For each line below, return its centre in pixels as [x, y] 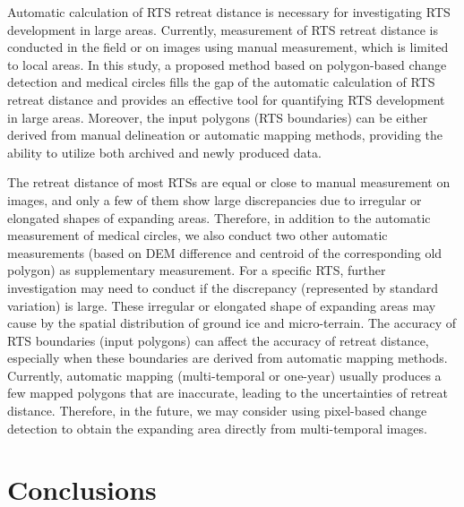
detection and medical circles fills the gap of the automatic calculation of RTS [221, 82]
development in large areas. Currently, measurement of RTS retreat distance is [223, 29]
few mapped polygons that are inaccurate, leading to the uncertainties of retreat [228, 393]
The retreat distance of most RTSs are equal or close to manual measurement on [229, 182]
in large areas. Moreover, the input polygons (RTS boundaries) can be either [218, 117]
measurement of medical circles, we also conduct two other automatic [198, 235]
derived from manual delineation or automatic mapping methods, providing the [225, 135]
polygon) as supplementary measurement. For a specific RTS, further [197, 270]
